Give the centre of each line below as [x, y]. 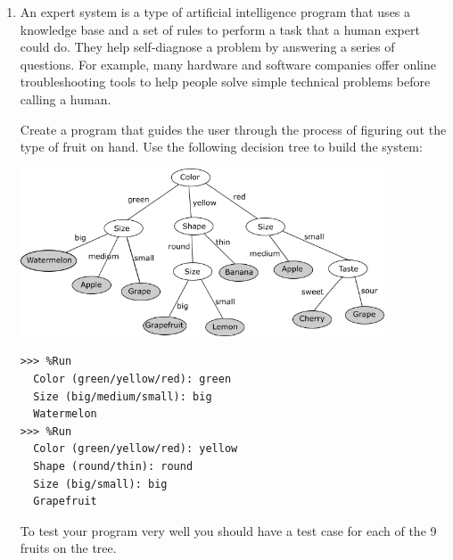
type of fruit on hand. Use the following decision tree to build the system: [221, 147]
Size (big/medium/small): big [123, 396]
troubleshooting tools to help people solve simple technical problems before [225, 82]
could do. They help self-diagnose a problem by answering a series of [207, 47]
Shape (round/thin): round [113, 467]
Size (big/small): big [100, 484]
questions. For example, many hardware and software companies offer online [228, 64]
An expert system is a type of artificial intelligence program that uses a [215, 12]
